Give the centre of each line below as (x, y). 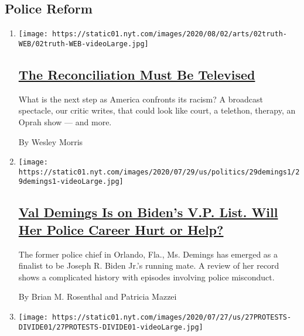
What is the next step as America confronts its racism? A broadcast (141, 99)
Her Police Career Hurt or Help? (121, 229)
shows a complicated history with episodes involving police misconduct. (146, 277)
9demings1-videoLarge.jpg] (71, 182)
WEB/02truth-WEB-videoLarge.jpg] (83, 44)
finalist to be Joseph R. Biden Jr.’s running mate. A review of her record (149, 265)
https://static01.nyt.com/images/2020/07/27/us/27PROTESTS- (172, 318)
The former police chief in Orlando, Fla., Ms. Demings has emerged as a (148, 254)
